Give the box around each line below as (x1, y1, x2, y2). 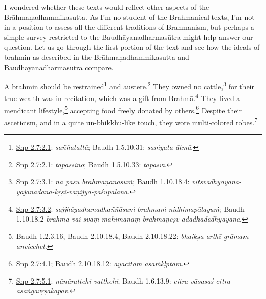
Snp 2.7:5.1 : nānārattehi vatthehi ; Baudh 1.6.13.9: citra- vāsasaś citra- (16, 275, 233, 286)
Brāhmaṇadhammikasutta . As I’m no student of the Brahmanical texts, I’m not (4, 11, 255, 22)
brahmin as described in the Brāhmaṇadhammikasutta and (4, 51, 189, 62)
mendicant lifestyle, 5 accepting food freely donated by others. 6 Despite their (4, 103, 242, 115)
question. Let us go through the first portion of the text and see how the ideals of (4, 42, 260, 52)
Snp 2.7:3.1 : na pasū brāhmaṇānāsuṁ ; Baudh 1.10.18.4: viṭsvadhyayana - (16, 176, 241, 187)
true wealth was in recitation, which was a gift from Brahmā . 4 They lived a (4, 91, 240, 104)
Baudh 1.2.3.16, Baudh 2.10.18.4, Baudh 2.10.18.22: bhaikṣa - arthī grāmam (16, 230, 249, 241)
